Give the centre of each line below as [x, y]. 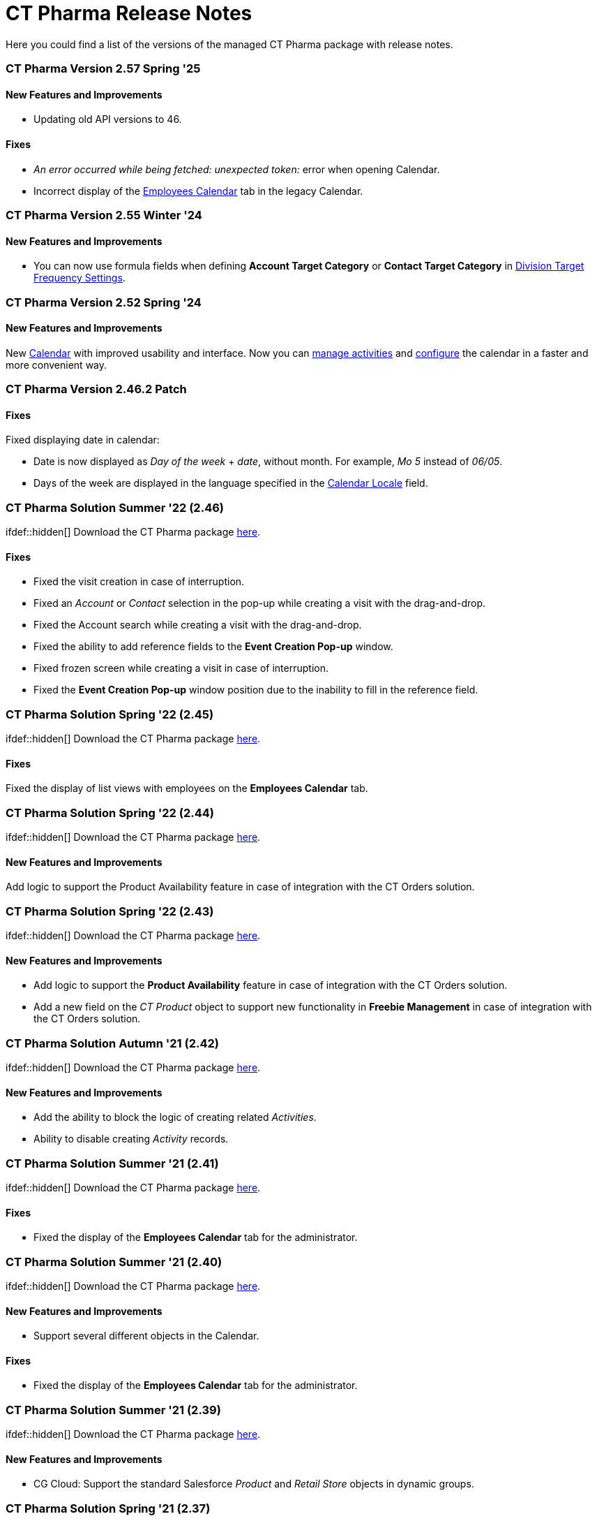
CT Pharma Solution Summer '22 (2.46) [115, 507]
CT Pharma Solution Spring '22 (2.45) [110, 714]
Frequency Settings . [80, 278]
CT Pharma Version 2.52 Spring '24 [104, 302]
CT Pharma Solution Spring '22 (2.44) [110, 813]
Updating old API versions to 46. [108, 119]
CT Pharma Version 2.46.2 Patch [96, 389]
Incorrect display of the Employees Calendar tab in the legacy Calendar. [198, 191]
